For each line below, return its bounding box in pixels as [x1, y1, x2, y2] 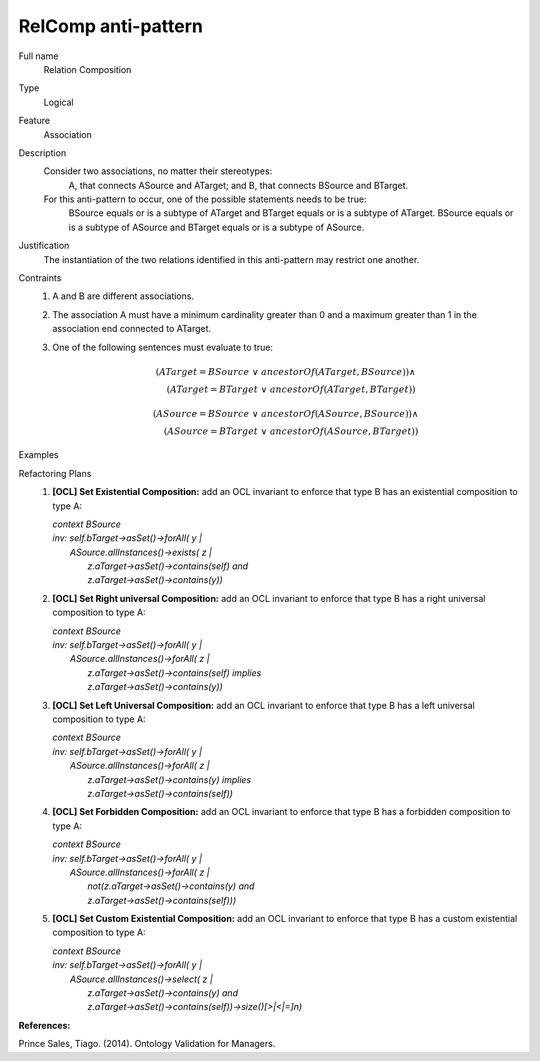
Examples [18, 449, 59, 461]
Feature [18, 115, 50, 127]
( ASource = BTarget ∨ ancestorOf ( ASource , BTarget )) [163, 425, 419, 437]
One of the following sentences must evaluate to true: [52, 341, 274, 353]
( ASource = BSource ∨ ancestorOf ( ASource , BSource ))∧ [152, 408, 419, 419]
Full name [18, 50, 59, 62]
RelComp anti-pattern [18, 15, 204, 37]
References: [18, 1019, 71, 1031]
